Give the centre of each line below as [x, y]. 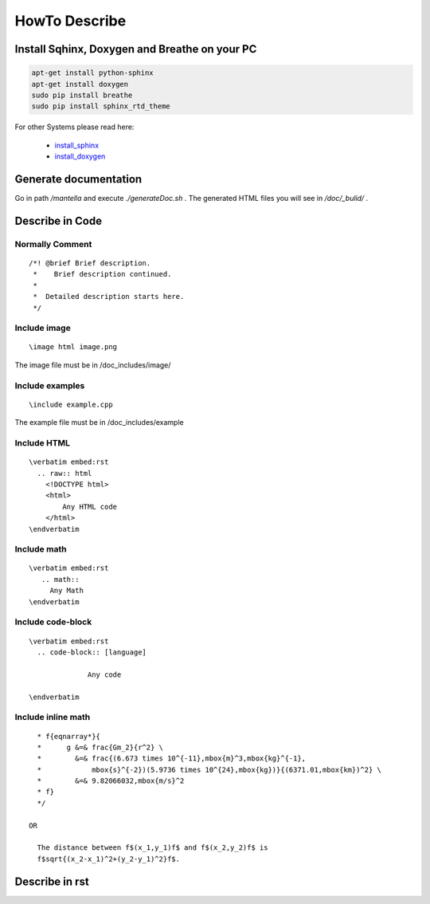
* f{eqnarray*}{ [69, 736]
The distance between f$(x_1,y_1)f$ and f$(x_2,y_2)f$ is [152, 848]
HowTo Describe [70, 21]
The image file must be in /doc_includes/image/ [93, 365]
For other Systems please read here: [74, 127]
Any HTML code [90, 507]
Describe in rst [52, 881]
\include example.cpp [71, 404]
